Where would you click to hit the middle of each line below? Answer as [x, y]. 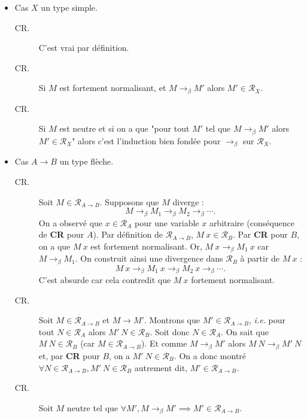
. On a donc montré [210, 355]
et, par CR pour [69, 355]
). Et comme [164, 343]
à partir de [260, 258]
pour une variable [167, 222]
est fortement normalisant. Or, [146, 246]
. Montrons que [172, 320]
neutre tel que [92, 407]
